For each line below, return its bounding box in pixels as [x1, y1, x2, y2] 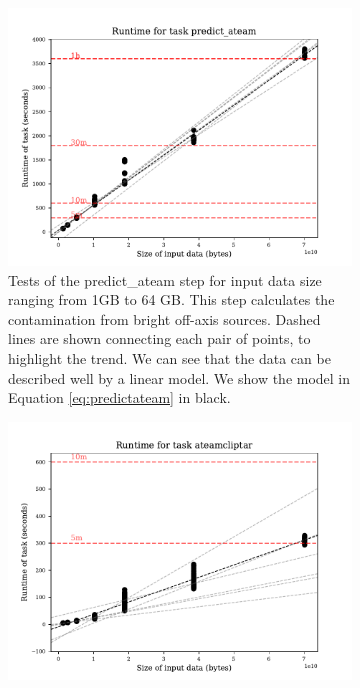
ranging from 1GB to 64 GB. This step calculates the [8, 289, 335, 310]
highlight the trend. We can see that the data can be [8, 347, 331, 368]
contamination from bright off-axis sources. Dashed [8, 308, 321, 329]
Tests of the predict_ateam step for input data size [8, 269, 322, 290]
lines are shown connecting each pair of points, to [8, 328, 311, 349]
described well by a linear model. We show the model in [8, 367, 351, 388]
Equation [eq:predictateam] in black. [8, 387, 231, 408]
